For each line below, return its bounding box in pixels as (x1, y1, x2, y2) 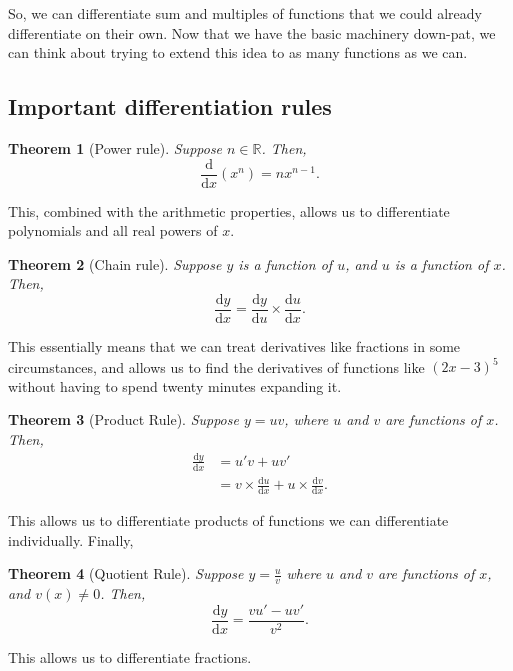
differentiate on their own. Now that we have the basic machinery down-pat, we (8, 22, 496, 43)
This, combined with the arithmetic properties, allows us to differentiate (8, 200, 450, 221)
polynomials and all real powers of (8, 220, 218, 241)
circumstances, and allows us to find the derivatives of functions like (8, 356, 425, 377)
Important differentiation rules (8, 91, 332, 122)
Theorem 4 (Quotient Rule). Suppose (8, 563, 244, 584)
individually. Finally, (8, 529, 134, 550)
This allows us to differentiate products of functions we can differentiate (8, 510, 449, 531)
